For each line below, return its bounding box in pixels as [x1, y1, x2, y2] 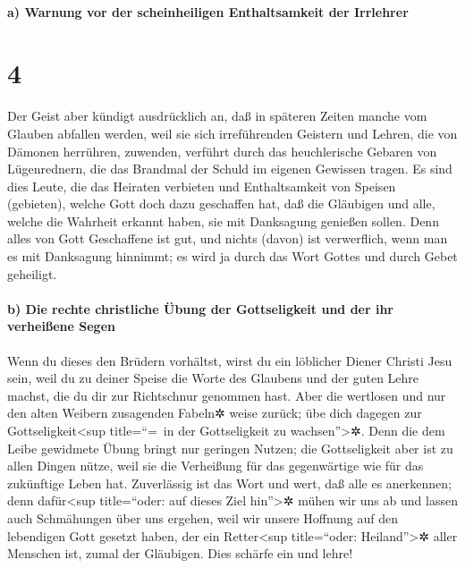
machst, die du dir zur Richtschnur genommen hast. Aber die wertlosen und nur [7, 386, 446, 404]
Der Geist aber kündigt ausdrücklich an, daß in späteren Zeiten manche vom [7, 106, 427, 125]
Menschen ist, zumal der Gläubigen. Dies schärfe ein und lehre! [7, 544, 353, 563]
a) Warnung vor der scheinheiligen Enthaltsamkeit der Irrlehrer [7, 2, 409, 21]
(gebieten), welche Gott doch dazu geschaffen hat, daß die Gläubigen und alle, [7, 194, 435, 213]
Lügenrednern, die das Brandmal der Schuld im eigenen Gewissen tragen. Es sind [7, 159, 452, 178]
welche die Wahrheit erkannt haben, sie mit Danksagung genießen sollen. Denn [7, 211, 439, 230]
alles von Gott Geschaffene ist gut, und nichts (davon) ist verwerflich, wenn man [7, 229, 448, 248]
